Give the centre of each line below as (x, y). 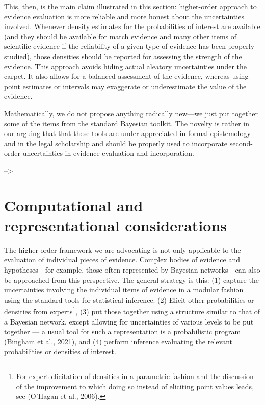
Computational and (74, 205)
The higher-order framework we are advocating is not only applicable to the (123, 249)
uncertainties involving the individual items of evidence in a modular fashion (124, 290)
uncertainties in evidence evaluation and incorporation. (108, 153)
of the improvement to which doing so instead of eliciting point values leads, (135, 386)
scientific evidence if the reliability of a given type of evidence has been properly (129, 46)
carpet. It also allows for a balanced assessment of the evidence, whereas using (126, 76)
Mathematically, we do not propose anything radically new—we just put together (131, 113)
